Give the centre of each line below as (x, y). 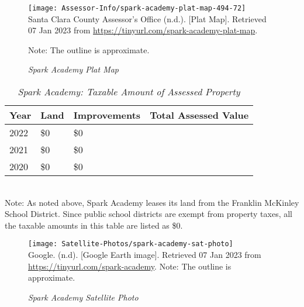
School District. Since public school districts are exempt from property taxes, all (148, 214)
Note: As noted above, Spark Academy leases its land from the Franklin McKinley (152, 202)
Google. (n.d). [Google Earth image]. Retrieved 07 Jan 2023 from (145, 255)
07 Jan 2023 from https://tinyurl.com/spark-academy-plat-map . (143, 30)
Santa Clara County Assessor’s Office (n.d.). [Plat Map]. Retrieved (147, 18)
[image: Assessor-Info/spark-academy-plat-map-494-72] (137, 8)
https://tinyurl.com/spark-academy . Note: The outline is (130, 266)
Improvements (107, 115)
